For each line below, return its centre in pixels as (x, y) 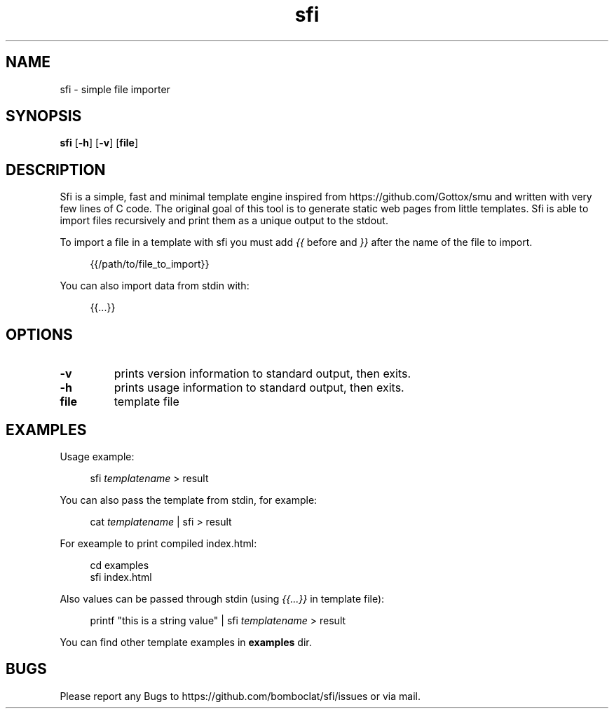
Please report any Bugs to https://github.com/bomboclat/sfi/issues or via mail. (240, 696)
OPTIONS (39, 334)
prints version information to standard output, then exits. (262, 374)
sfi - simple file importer (115, 89)
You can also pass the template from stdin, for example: (189, 500)
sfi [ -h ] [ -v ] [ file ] (99, 143)
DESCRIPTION (56, 170)
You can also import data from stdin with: (155, 286)
